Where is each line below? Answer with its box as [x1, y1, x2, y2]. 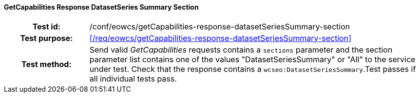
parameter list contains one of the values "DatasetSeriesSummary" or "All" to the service [89, 54, 416, 64]
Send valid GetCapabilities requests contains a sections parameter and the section [89, 44, 393, 55]
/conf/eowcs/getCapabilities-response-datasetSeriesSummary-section [89, 21, 350, 31]
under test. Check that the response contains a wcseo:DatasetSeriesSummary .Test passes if [89, 64, 416, 74]
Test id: [32, 21, 61, 31]
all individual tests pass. [89, 73, 177, 83]
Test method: [21, 59, 72, 69]
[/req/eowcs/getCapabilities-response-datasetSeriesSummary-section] [89, 33, 352, 43]
